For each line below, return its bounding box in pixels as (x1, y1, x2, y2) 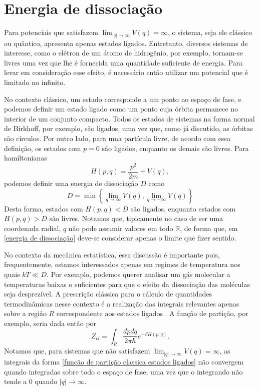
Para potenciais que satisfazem (4, 27, 98, 37)
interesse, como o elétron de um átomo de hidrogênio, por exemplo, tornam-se (4, 47, 243, 58)
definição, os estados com (4, 142, 81, 153)
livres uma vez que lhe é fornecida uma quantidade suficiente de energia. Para (4, 57, 243, 67)
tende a (4, 376, 27, 386)
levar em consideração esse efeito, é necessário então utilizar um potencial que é (4, 67, 248, 77)
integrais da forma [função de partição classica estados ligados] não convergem (4, 356, 244, 366)
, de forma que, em (180, 222, 238, 233)
